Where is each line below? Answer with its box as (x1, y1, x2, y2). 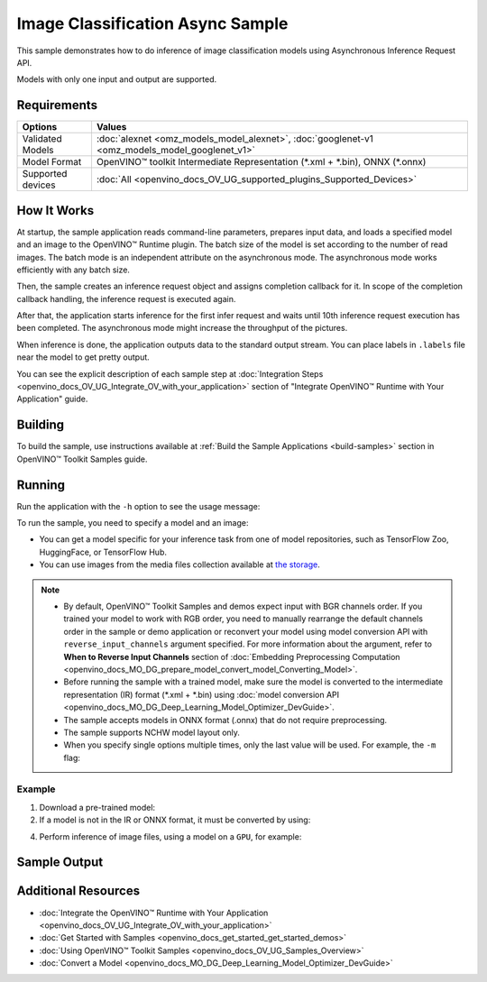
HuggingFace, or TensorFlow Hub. (39, 546, 167, 557)
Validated (22, 133, 62, 145)
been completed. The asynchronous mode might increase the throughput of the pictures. (16, 323, 348, 334)
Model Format (22, 156, 82, 169)
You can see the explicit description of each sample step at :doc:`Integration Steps (16, 368, 324, 379)
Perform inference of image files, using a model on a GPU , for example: (39, 831, 302, 842)
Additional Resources (16, 884, 140, 899)
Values (96, 121, 127, 133)
